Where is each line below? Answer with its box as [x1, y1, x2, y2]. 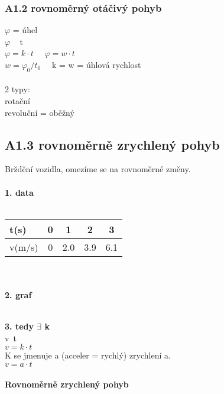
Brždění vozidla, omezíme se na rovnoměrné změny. [5, 163, 191, 175]
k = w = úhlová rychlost [51, 59, 141, 70]
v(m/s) [9, 240, 38, 254]
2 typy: [5, 83, 30, 95]
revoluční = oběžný [5, 106, 74, 118]
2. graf [5, 288, 32, 301]
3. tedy [5, 320, 34, 332]
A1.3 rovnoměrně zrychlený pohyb [5, 135, 220, 153]
